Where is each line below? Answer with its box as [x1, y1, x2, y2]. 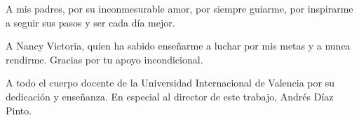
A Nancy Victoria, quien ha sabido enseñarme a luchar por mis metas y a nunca [6, 38, 351, 53]
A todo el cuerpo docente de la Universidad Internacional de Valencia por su [6, 75, 334, 90]
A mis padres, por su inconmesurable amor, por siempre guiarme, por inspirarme [6, 1, 353, 15]
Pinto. [6, 103, 32, 117]
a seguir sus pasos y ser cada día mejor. [6, 15, 175, 29]
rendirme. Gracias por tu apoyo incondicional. [6, 52, 203, 66]
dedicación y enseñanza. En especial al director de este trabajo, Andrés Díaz [6, 89, 334, 103]
